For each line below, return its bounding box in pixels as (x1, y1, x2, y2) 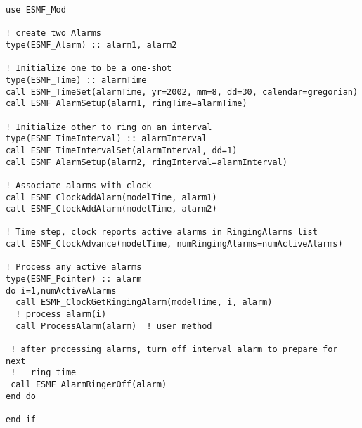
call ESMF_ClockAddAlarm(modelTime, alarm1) (6, 192, 217, 202)
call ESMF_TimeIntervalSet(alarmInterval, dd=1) (6, 145, 238, 155)
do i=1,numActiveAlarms (6, 285, 117, 296)
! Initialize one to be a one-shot (6, 63, 172, 74)
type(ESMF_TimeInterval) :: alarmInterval (6, 134, 207, 144)
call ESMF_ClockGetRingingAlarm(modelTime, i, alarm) (15, 297, 273, 308)
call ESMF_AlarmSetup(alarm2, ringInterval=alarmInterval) (6, 157, 287, 167)
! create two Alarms (6, 28, 102, 39)
